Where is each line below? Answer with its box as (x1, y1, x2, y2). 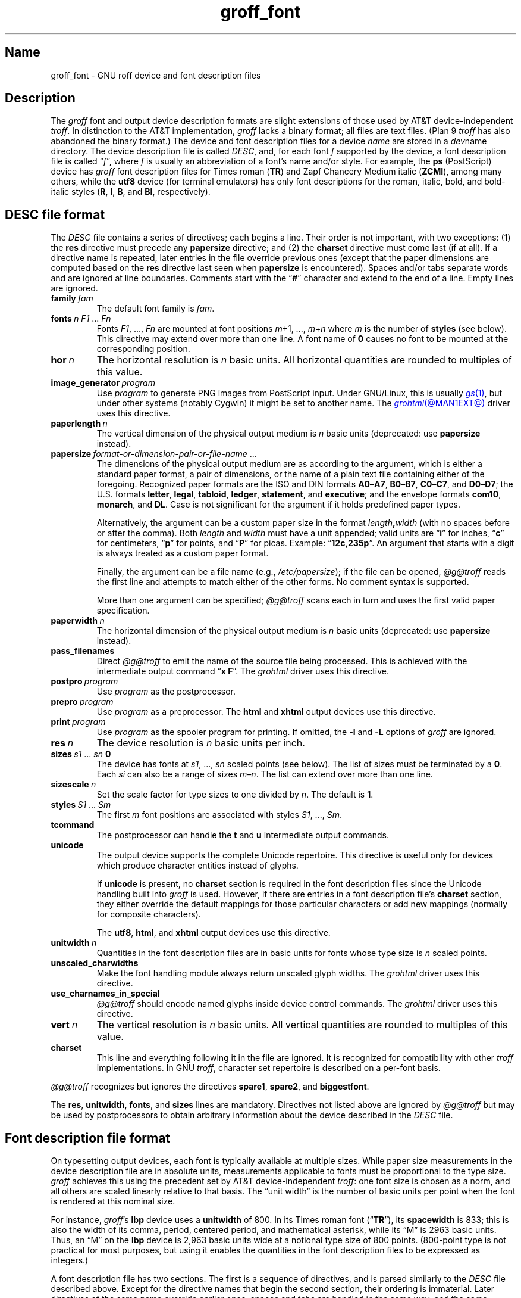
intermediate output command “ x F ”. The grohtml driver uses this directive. (96, 666, 390, 677)
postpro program (51, 676, 118, 687)
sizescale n (51, 779, 96, 790)
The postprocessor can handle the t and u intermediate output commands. (96, 830, 389, 841)
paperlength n (51, 418, 108, 429)
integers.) (51, 1255, 89, 1266)
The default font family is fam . (96, 303, 215, 314)
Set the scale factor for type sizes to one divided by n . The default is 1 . (96, 789, 374, 800)
